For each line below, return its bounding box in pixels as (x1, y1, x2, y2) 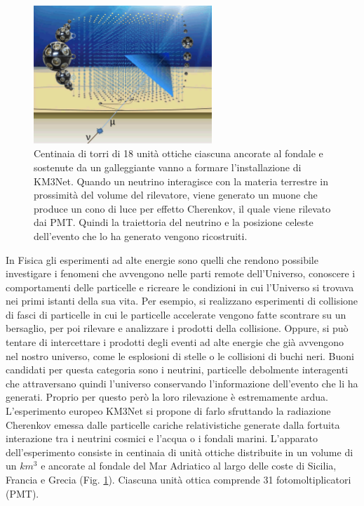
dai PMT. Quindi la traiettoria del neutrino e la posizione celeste (34, 215, 314, 229)
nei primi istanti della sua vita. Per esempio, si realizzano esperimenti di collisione (6, 293, 358, 308)
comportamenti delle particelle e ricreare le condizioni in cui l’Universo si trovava (6, 279, 354, 294)
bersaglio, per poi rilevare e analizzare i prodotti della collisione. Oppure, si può (6, 321, 349, 335)
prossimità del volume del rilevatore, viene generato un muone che (34, 187, 318, 202)
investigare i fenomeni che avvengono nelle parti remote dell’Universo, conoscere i (6, 266, 356, 281)
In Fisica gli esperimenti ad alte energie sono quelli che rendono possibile (6, 252, 318, 267)
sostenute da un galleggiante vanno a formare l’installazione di (34, 159, 302, 174)
